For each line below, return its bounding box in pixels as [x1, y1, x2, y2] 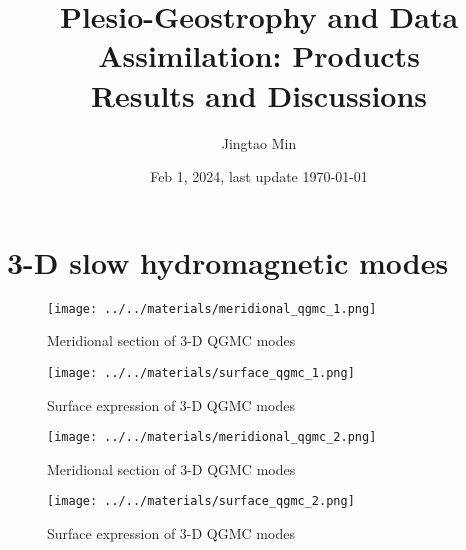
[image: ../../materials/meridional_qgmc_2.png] [47, 430, 377, 445]
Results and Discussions [90, 74, 428, 115]
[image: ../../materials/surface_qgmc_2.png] [47, 494, 355, 509]
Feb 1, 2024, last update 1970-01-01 [150, 166, 368, 187]
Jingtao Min [221, 132, 297, 153]
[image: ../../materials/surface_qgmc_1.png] [47, 365, 355, 380]
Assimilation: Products [98, 35, 420, 76]
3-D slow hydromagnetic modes [7, 241, 449, 282]
